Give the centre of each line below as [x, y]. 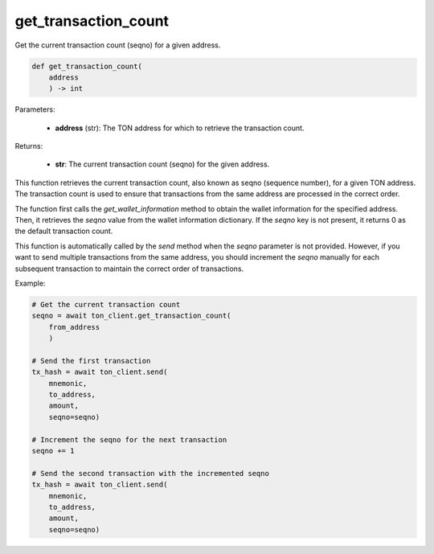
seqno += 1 [53, 451]
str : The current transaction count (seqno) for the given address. [162, 164]
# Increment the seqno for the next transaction [129, 439]
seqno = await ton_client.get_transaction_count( [131, 316]
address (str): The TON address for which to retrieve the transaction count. [180, 128]
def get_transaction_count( [87, 66]
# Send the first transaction [91, 361]
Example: [30, 283]
